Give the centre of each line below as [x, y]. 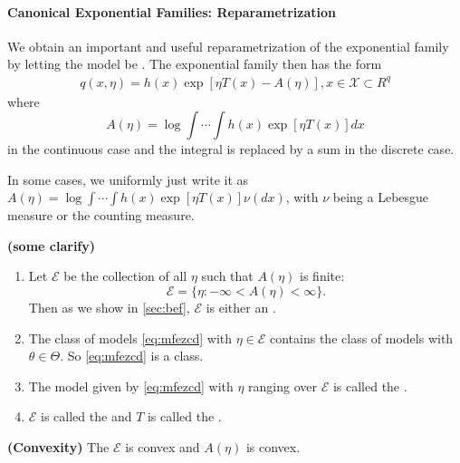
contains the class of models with [362, 338]
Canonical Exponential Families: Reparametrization [172, 11]
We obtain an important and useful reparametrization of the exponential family [228, 46]
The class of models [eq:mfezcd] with [130, 338]
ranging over [283, 386]
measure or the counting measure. [101, 215]
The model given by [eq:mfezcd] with [131, 386]
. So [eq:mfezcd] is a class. [132, 356]
